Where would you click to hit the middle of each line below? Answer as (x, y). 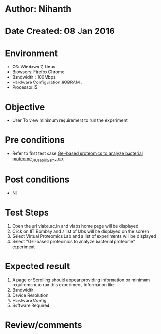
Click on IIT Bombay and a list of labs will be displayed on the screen (80, 231)
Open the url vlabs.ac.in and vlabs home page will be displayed (75, 226)
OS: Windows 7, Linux (34, 67)
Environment (32, 53)
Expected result (38, 266)
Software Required (31, 305)
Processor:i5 (25, 87)
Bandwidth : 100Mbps (34, 77)
